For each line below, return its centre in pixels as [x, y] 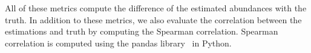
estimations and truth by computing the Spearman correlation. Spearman [142, 31]
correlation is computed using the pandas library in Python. [118, 43]
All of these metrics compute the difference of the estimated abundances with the [156, 8]
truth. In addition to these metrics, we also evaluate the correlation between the [153, 19]
